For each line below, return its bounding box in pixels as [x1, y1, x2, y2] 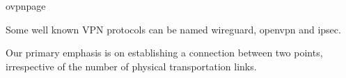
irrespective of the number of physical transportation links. [6, 58, 257, 73]
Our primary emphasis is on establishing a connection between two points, [6, 45, 323, 60]
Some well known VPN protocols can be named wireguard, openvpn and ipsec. [6, 22, 341, 36]
